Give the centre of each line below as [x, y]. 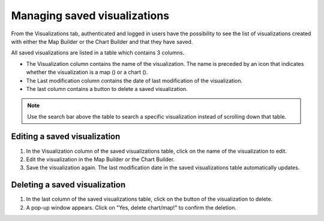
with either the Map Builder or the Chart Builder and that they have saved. [102, 41]
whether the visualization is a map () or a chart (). [87, 72]
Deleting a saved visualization [68, 185]
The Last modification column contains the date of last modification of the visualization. [134, 80]
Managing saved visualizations [90, 16]
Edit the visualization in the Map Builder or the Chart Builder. [100, 159]
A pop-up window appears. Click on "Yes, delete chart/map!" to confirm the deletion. [131, 207]
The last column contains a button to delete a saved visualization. [107, 89]
